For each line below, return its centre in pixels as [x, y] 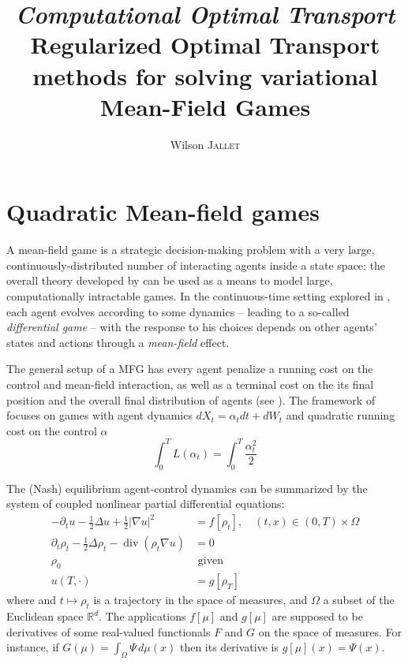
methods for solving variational [205, 75]
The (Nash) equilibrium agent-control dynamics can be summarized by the [187, 488]
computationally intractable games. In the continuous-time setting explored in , [198, 296]
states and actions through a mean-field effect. [118, 342]
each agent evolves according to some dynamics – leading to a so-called [178, 311]
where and [32, 600]
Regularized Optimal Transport [205, 45]
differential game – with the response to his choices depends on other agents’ [192, 327]
